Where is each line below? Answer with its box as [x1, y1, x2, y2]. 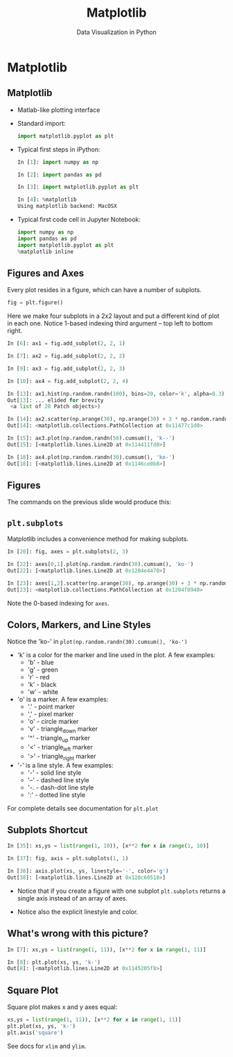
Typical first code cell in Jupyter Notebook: [17, 216, 141, 223]
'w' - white [27, 688, 59, 696]
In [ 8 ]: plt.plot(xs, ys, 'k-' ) [7, 958, 101, 966]
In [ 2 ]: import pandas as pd [17, 171, 102, 178]
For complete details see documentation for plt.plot [7, 804, 159, 812]
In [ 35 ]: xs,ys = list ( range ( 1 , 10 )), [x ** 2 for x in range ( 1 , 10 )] [7, 843, 209, 850]
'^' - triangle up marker [27, 734, 90, 743]
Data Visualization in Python [76, 28, 157, 36]
